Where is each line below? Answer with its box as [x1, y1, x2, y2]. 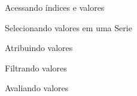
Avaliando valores [5, 82, 69, 94]
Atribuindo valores [5, 41, 73, 54]
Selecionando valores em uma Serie [5, 21, 132, 34]
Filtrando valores [5, 61, 67, 74]
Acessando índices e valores [5, 1, 105, 13]
